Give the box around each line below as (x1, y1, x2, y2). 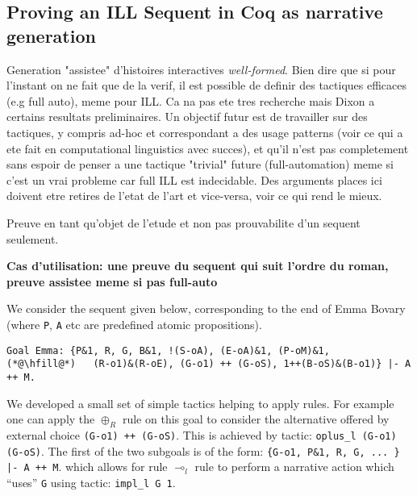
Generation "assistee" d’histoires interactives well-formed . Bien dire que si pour (6, 60, 396, 77)
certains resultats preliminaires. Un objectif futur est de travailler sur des (6, 108, 368, 125)
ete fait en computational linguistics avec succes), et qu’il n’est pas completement (6, 140, 409, 156)
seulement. (6, 230, 59, 247)
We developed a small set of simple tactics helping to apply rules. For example (6, 394, 394, 411)
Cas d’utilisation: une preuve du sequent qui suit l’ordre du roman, (6, 257, 389, 274)
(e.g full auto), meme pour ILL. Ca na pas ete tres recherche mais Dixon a (6, 92, 375, 109)
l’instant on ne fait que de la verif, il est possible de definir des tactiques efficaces (6, 77, 407, 94)
